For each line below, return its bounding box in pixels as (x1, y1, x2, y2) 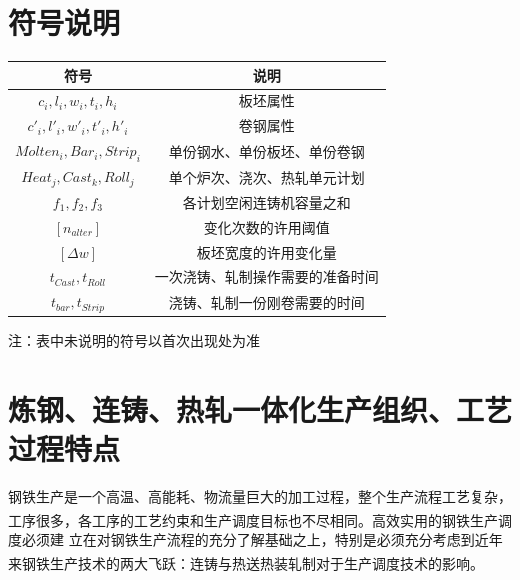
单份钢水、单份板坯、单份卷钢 (168, 140, 365, 161)
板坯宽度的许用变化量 (196, 241, 337, 262)
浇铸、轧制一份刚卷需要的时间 (168, 291, 365, 312)
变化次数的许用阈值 (203, 216, 330, 237)
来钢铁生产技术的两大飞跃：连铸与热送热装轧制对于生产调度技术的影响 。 (8, 552, 484, 573)
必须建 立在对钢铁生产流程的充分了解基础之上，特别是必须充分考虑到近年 (21, 528, 503, 549)
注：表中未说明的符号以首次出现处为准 (8, 330, 260, 351)
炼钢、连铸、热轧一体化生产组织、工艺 (8, 389, 513, 430)
